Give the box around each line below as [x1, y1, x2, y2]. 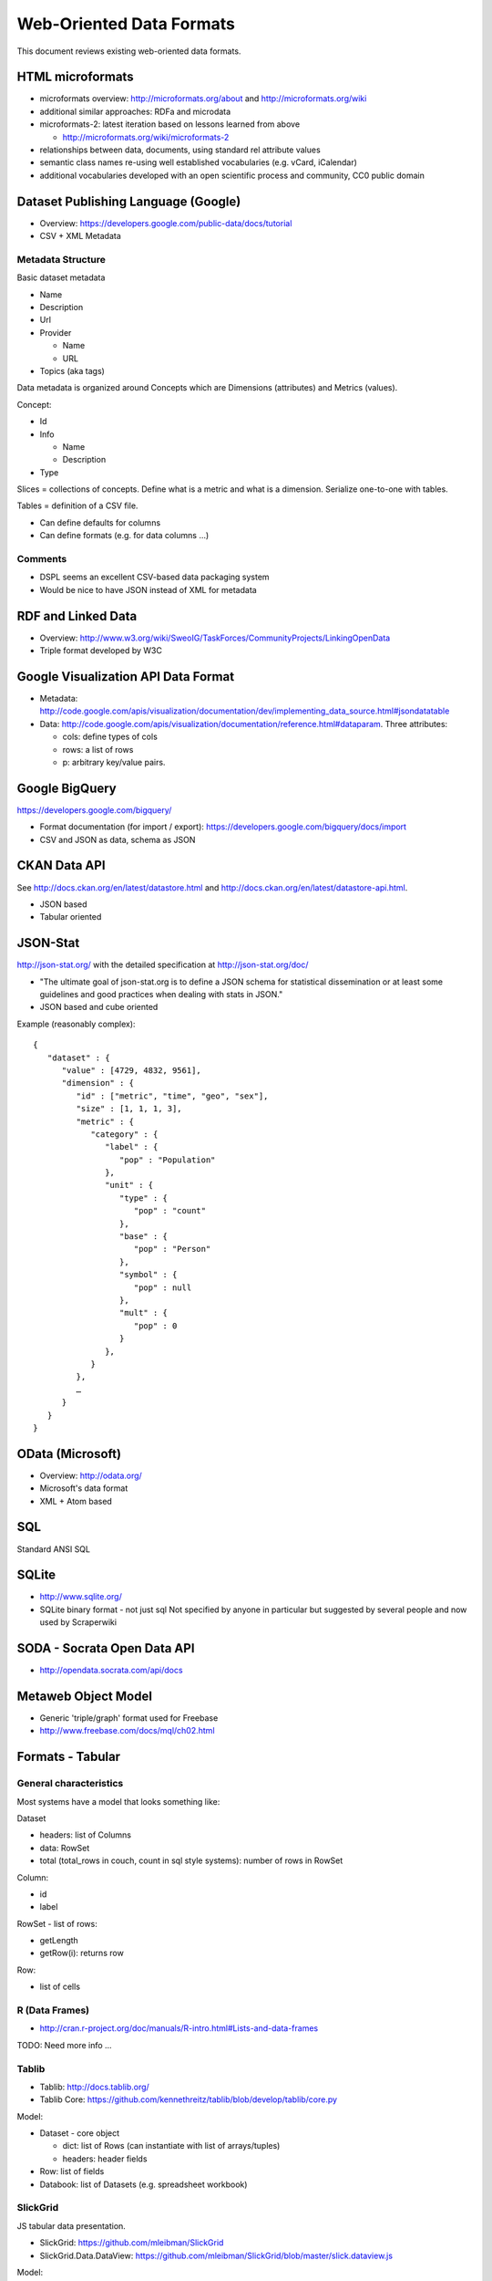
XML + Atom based [39, 1495, 113, 1506]
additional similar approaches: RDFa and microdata [39, 106, 231, 117]
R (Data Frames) [16, 2004, 90, 2016]
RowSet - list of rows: [16, 1918, 97, 1929]
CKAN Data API [16, 858, 106, 873]
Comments [16, 553, 67, 566]
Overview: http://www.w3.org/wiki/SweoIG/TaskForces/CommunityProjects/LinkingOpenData [39, 632, 391, 643]
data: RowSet [39, 1842, 90, 1853]
